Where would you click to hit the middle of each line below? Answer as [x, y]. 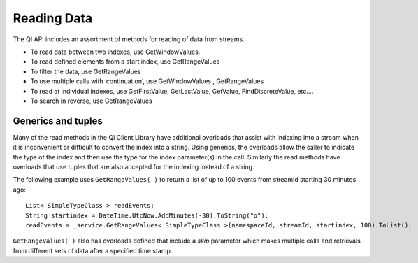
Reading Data [53, 18]
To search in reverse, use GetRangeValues [92, 101]
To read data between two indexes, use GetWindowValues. [115, 52]
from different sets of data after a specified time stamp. [93, 250]
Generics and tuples [58, 121]
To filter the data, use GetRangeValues [86, 71]
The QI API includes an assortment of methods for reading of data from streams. [129, 39]
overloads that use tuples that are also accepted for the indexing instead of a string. [134, 166]
